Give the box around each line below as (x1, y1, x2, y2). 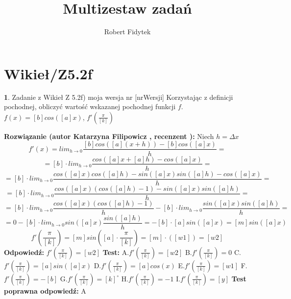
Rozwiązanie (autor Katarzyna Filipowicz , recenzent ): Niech (4, 131, 214, 141)
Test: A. (102, 247, 129, 257)
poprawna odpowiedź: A (4, 285, 86, 296)
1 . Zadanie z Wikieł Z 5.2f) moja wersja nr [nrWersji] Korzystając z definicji (4, 92, 233, 102)
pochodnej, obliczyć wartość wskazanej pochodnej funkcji (4, 101, 176, 112)
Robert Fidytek (104, 26, 151, 37)
